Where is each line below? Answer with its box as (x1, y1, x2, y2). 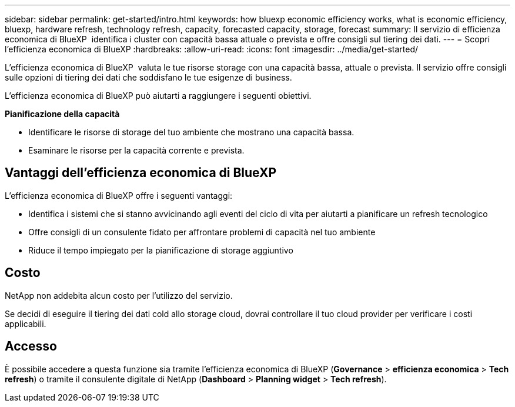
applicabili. (5, 318, 46, 329)
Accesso (5, 339, 57, 354)
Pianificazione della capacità (5, 109, 120, 119)
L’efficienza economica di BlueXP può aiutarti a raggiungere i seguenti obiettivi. (5, 91, 312, 101)
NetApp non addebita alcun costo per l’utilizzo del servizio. (5, 290, 233, 301)
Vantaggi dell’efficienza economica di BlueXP (5, 165, 277, 181)
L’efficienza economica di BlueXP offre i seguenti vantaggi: (5, 190, 233, 201)
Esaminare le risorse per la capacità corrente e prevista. (28, 145, 245, 155)
